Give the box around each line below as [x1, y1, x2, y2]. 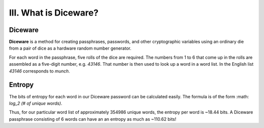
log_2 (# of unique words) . [9, 100, 63, 106]
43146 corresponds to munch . [9, 68, 70, 74]
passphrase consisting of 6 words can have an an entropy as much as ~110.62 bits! [9, 116, 176, 122]
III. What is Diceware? [9, 7, 99, 18]
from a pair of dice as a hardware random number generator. [9, 45, 132, 51]
